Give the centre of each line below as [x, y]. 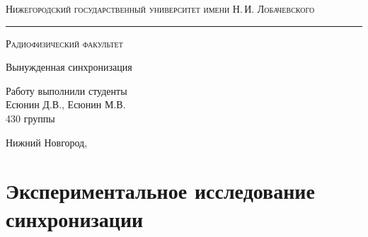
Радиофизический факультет [64, 43]
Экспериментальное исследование [160, 191]
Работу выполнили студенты [67, 90]
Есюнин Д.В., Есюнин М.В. [66, 104]
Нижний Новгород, [47, 142]
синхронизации [75, 218]
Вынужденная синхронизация [69, 67]
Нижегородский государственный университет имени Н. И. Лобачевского [160, 8]
